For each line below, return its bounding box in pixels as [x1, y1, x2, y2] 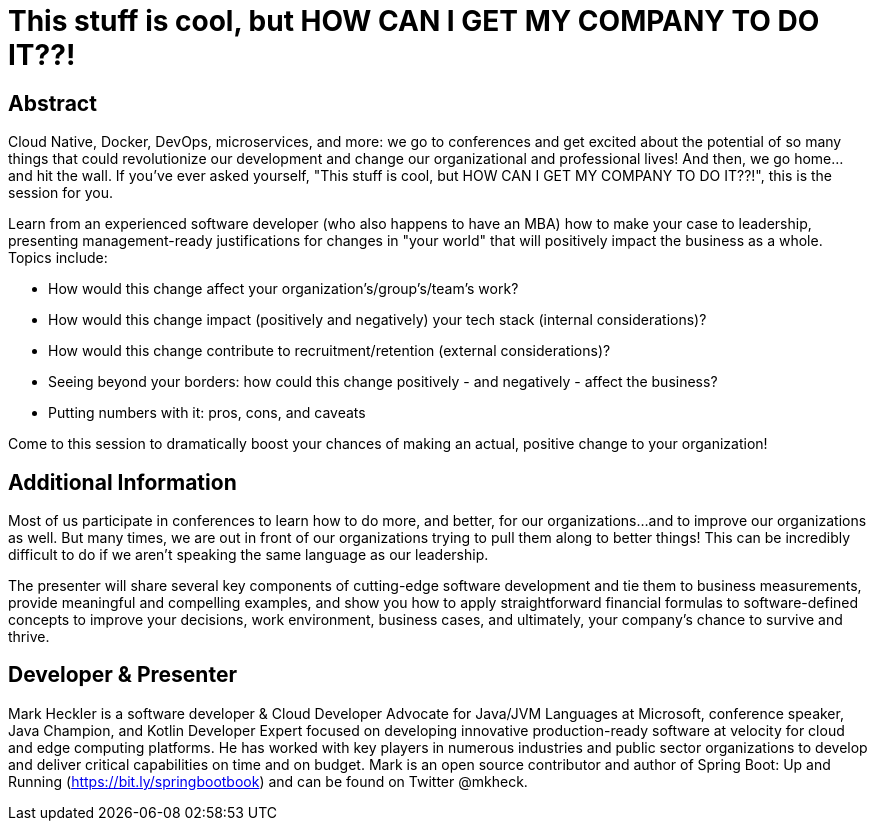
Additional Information [8, 469, 237, 495]
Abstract [8, 90, 97, 116]
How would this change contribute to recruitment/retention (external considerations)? [48, 342, 611, 360]
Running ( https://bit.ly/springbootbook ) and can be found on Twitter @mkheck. [8, 772, 528, 790]
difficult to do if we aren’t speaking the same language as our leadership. [8, 546, 489, 564]
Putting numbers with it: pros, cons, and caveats [48, 404, 366, 422]
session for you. [8, 184, 113, 202]
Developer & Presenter [8, 662, 237, 688]
